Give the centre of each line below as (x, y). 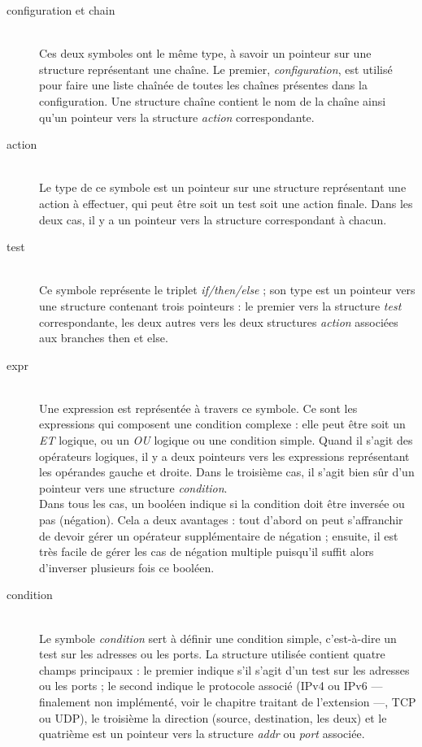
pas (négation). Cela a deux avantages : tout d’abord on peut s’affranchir (221, 520)
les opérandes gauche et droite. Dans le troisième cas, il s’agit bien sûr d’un (227, 472)
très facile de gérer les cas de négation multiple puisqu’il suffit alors (207, 552)
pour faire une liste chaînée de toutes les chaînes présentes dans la (203, 85)
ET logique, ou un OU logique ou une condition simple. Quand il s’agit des (226, 440)
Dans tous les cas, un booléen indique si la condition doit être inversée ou (222, 504)
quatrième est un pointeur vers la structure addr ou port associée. (202, 734)
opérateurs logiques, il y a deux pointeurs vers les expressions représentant (224, 456)
